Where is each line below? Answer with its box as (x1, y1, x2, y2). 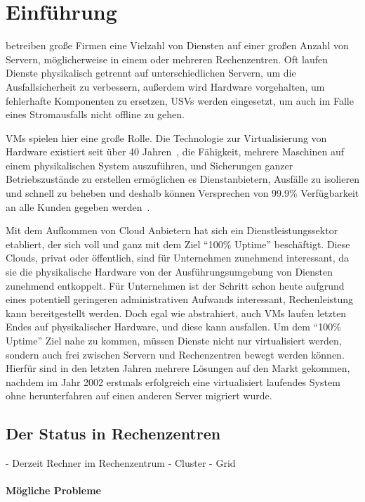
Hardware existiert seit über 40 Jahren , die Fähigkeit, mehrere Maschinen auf (6, 144, 345, 159)
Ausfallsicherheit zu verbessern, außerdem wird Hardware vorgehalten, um (6, 79, 325, 94)
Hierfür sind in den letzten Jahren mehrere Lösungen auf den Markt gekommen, (6, 361, 350, 375)
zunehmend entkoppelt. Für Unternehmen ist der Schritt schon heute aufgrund (6, 278, 345, 292)
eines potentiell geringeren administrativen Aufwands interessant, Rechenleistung (6, 292, 354, 307)
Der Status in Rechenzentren (6, 423, 221, 444)
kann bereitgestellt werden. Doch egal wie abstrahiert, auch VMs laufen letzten (6, 305, 347, 320)
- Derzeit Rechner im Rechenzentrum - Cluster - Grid (6, 456, 236, 470)
